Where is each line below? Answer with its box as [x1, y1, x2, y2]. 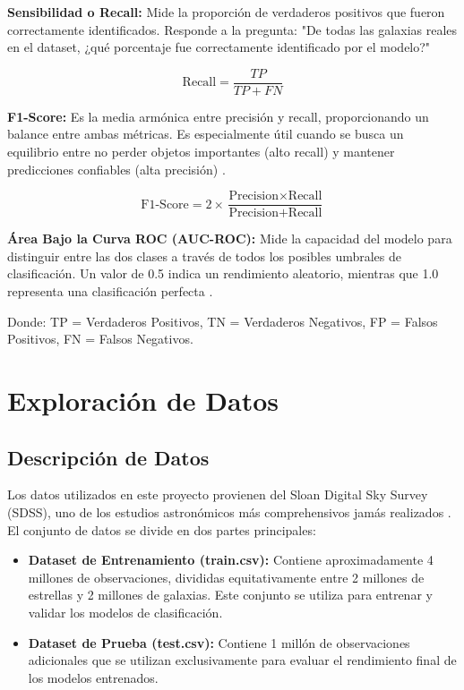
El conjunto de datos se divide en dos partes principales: [7, 520, 316, 539]
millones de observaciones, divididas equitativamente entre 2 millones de [28, 567, 425, 586]
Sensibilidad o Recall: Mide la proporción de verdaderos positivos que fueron [7, 3, 445, 21]
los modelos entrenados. [28, 668, 159, 686]
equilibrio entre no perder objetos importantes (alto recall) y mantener [7, 142, 395, 161]
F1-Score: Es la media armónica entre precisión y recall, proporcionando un [7, 106, 429, 125]
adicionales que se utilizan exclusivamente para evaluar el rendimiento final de [28, 651, 457, 669]
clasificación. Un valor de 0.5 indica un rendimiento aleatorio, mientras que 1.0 [7, 264, 439, 283]
